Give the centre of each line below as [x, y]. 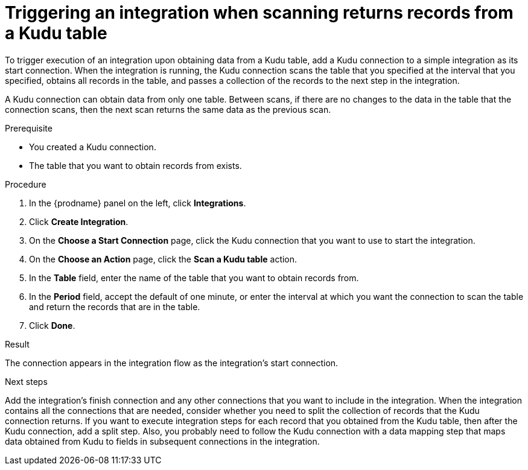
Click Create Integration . [79, 221]
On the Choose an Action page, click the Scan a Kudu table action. [163, 259]
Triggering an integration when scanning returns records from [259, 13]
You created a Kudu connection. [93, 147]
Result [17, 344]
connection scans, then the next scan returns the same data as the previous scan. [168, 109]
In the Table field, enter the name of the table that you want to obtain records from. [194, 278]
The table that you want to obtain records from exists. [135, 165]
